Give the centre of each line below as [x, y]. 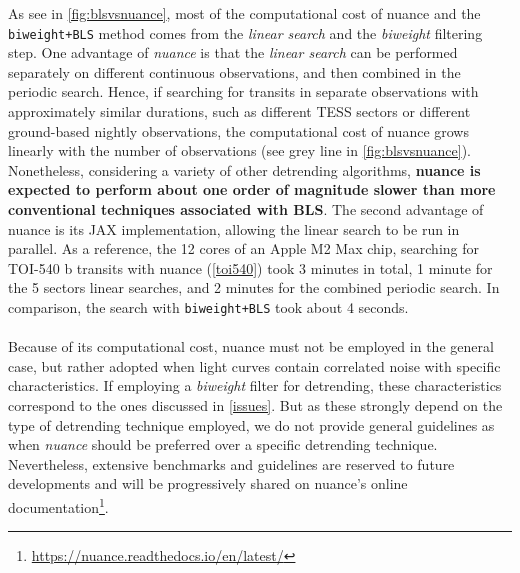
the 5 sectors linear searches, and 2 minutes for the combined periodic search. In [254, 287]
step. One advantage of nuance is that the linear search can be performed [233, 52]
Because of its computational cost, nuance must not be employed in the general [251, 346]
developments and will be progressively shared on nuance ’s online [208, 483]
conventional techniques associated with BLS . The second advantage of [246, 209]
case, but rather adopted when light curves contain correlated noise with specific [254, 365]
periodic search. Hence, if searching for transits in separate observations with [243, 91]
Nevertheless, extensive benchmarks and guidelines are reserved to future [231, 463]
